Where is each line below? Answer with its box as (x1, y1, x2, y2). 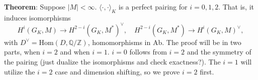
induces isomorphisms (4, 12, 71, 22)
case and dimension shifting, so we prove (55, 66, 180, 76)
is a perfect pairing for (118, 1, 188, 11)
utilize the (4, 66, 35, 76)
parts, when (4, 46, 40, 57)
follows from (129, 46, 167, 57)
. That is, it (218, 1, 254, 11)
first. (200, 66, 214, 76)
